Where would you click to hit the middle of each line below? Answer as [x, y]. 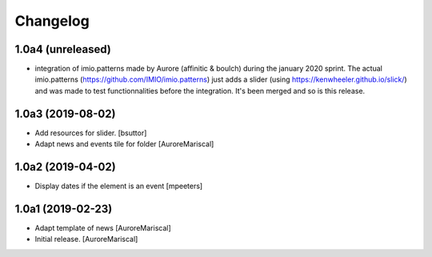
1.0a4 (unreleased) [63, 49]
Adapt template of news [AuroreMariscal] [103, 227]
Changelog [52, 21]
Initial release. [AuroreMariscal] [86, 239]
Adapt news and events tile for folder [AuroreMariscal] [124, 144]
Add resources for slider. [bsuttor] [91, 133]
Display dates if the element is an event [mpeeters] [119, 186]
